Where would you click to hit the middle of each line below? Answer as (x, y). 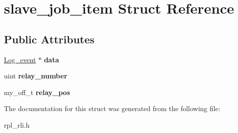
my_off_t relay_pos (37, 92)
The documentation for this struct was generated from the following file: (112, 108)
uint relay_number (36, 76)
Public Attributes (49, 39)
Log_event (20, 59)
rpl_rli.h (17, 124)
